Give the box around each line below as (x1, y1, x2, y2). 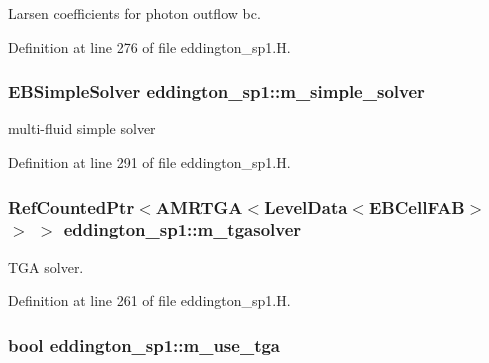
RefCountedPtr (8, 194, 135, 219)
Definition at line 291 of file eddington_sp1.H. (8, 152, 291, 172)
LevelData (264, 194, 348, 219)
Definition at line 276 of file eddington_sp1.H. (8, 36, 291, 57)
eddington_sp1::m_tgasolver (63, 217, 302, 242)
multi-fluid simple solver (8, 118, 156, 139)
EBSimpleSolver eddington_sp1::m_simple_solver (8, 79, 425, 104)
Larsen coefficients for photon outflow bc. (8, 3, 261, 23)
